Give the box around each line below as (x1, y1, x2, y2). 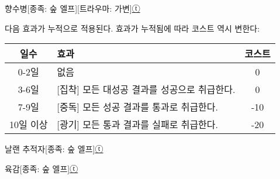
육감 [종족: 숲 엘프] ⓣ (5, 162, 78, 174)
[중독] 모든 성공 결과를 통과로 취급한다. (57, 100, 219, 114)
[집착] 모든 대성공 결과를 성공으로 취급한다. (57, 82, 236, 97)
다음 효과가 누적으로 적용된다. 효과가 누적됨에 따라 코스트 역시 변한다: (5, 22, 260, 34)
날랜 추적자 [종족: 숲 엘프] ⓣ (5, 143, 103, 155)
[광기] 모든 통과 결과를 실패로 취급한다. (57, 118, 219, 132)
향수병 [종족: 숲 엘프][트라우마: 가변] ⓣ (5, 2, 140, 14)
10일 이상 (9, 118, 48, 132)
